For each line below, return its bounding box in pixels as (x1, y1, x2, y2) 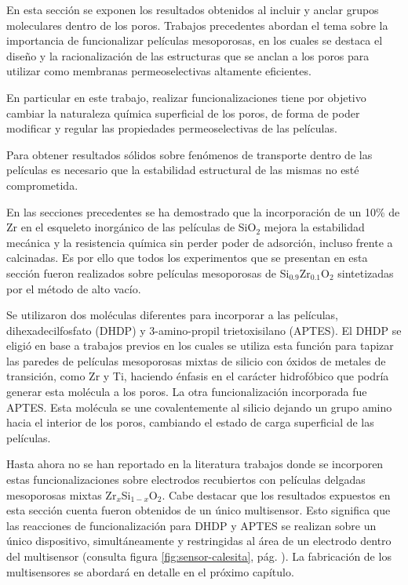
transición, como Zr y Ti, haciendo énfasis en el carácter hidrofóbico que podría (6, 368, 389, 384)
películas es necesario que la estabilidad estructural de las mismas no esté (6, 162, 359, 178)
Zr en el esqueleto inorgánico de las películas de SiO (6, 219, 257, 235)
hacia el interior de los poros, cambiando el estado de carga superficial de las (6, 414, 374, 431)
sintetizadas (337, 264, 394, 281)
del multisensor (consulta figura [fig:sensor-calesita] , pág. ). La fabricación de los (6, 548, 392, 564)
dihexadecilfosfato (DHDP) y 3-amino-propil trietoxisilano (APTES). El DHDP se (6, 322, 402, 338)
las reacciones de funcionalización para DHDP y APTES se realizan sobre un (6, 517, 377, 533)
